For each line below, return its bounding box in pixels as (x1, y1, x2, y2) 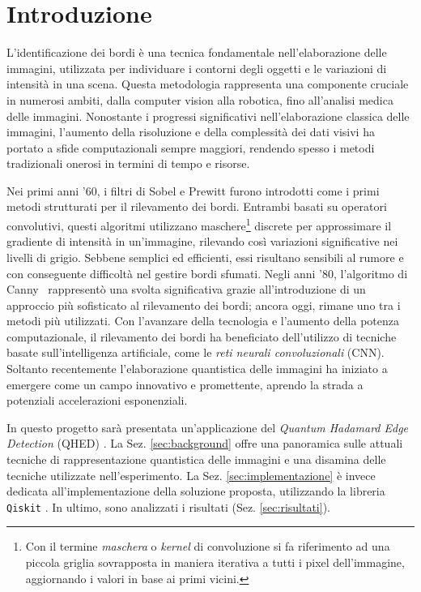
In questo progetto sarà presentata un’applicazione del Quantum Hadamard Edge (6, 418, 409, 435)
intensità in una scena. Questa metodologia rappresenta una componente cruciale (6, 75, 409, 92)
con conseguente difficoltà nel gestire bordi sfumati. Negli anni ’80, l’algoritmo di (6, 264, 408, 281)
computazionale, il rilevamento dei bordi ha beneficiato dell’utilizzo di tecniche (6, 328, 397, 345)
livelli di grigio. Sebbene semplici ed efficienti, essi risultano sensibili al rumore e (6, 248, 404, 265)
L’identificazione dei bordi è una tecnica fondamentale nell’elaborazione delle (6, 44, 387, 61)
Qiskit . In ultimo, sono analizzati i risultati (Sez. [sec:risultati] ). (6, 498, 330, 515)
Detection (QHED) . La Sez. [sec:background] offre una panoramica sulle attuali (6, 435, 403, 452)
